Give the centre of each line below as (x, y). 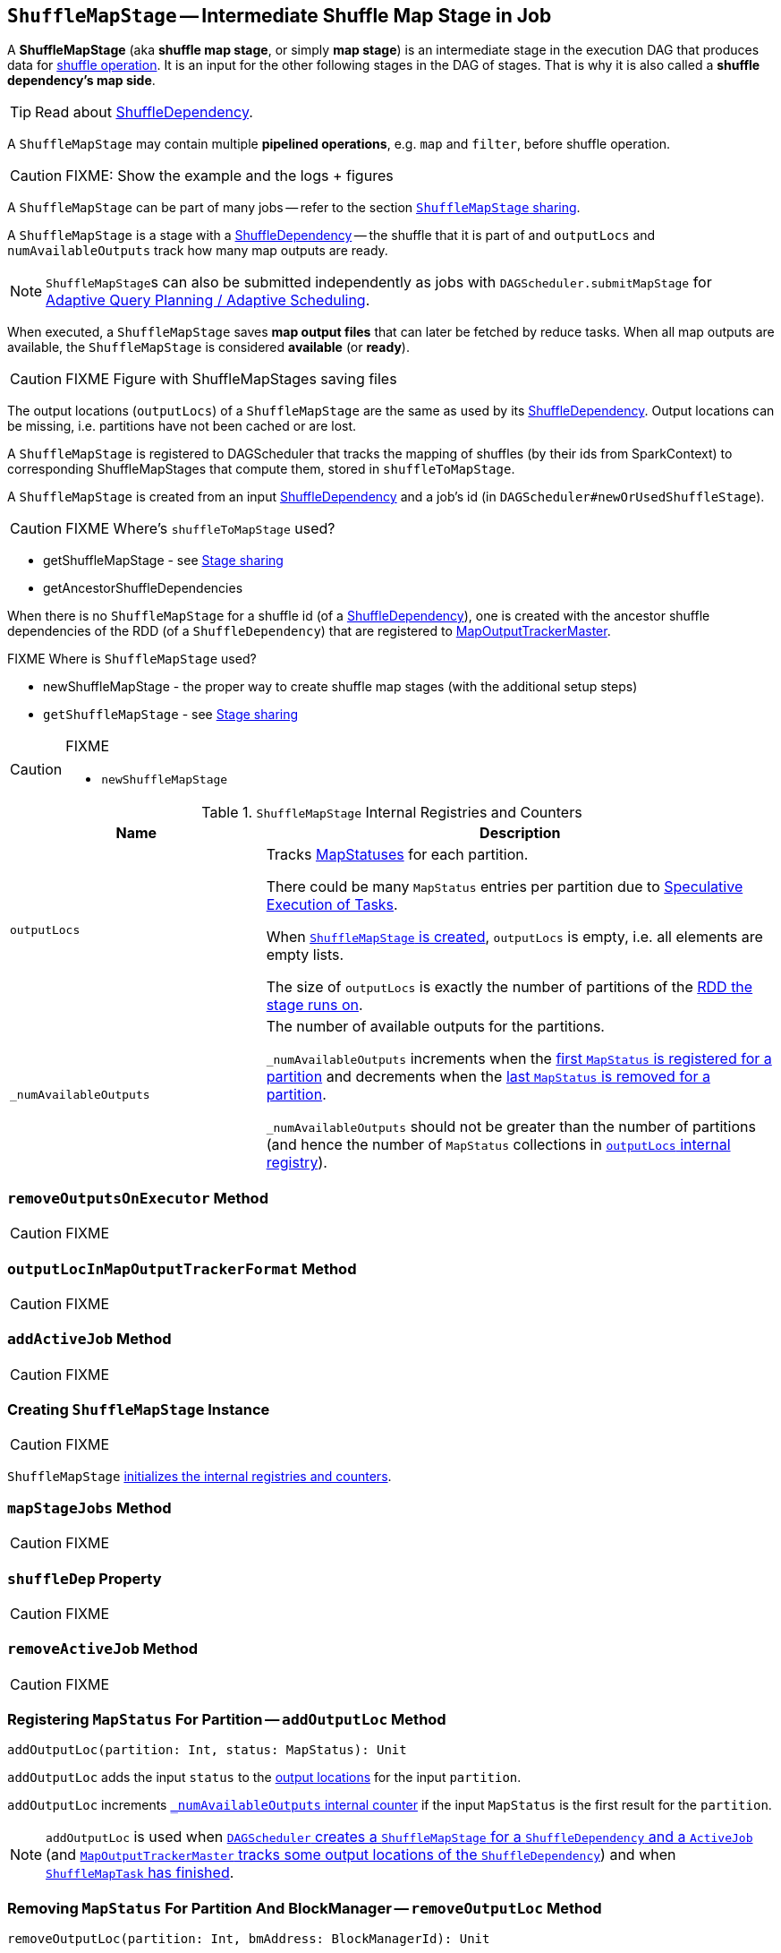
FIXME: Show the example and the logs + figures (229, 176)
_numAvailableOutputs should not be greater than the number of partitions (511, 1127)
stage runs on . (314, 1005)
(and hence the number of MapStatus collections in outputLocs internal (498, 1145)
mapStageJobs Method (89, 1508)
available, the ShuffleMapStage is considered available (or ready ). (208, 347)
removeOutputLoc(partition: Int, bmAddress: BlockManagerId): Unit (249, 1939)
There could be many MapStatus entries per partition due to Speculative (505, 887)
